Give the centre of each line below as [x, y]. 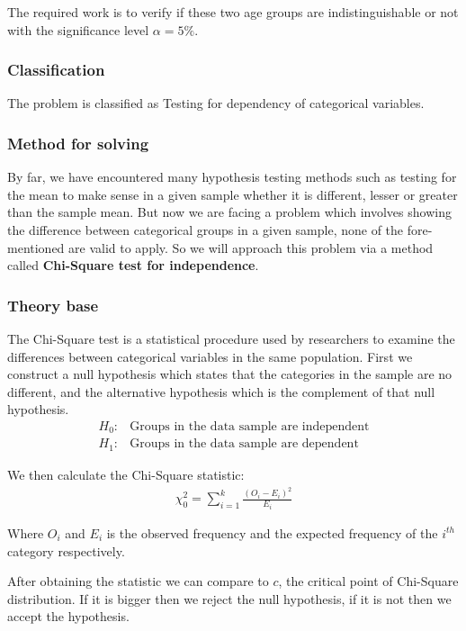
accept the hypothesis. [68, 616]
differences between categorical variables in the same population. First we [210, 356]
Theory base [53, 305]
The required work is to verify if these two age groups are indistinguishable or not [233, 12]
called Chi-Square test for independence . [133, 265]
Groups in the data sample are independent [250, 426]
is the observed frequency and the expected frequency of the [272, 532]
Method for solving [78, 143]
